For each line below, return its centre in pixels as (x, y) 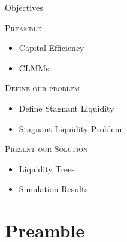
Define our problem (42, 88)
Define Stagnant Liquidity (66, 108)
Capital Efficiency (52, 48)
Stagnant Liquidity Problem (70, 128)
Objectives (24, 7)
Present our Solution (46, 149)
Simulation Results (53, 189)
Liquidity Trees (47, 168)
